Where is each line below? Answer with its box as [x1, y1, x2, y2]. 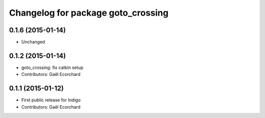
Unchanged [21, 39, 45, 45]
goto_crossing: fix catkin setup [21, 64, 83, 71]
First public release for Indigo [21, 97, 81, 103]
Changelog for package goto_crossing [9, 7, 169, 18]
